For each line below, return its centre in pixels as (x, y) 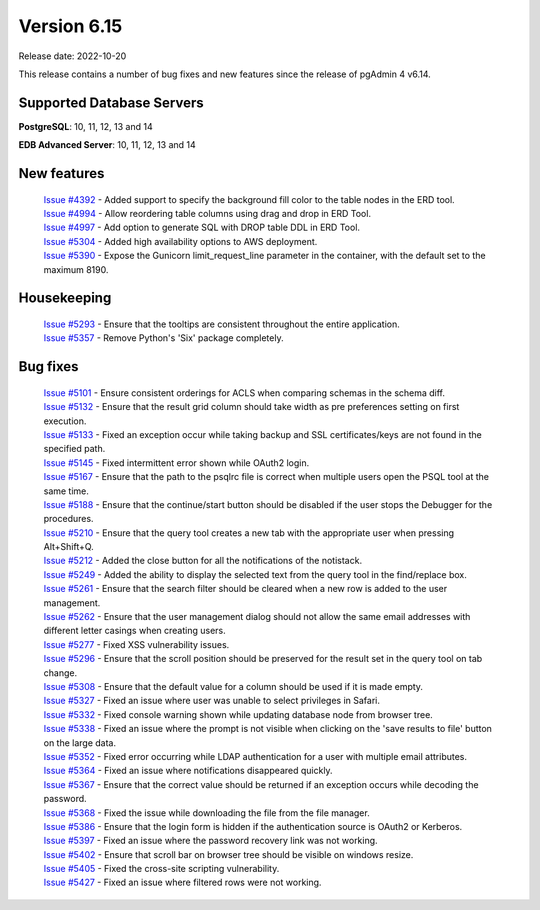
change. (60, 672)
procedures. (68, 519)
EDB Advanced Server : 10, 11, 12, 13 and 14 (107, 145)
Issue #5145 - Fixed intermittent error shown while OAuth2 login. (176, 462)
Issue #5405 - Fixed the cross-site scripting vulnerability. (161, 869)
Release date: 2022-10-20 (72, 56)
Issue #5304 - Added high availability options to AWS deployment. (180, 241)
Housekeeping (65, 298)
